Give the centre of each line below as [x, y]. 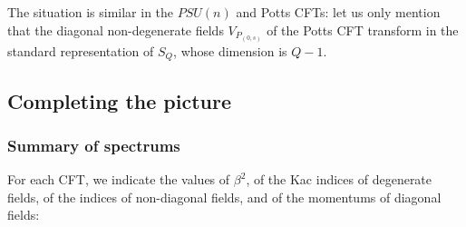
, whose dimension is [230, 50]
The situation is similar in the [91, 12]
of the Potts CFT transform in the [363, 30]
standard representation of [81, 50]
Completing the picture [120, 100]
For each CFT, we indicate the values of [119, 179]
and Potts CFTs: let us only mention [338, 12]
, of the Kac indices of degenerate [339, 179]
